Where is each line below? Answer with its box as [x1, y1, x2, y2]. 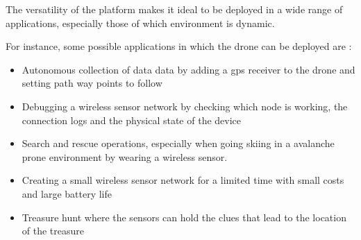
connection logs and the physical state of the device [22, 112, 242, 127]
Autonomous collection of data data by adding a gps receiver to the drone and [22, 62, 355, 76]
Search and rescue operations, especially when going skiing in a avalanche [22, 136, 335, 151]
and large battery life [22, 186, 112, 200]
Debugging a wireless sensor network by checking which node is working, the [22, 98, 348, 113]
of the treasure [22, 223, 85, 238]
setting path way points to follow [22, 76, 162, 90]
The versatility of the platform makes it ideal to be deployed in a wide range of [6, 2, 343, 16]
